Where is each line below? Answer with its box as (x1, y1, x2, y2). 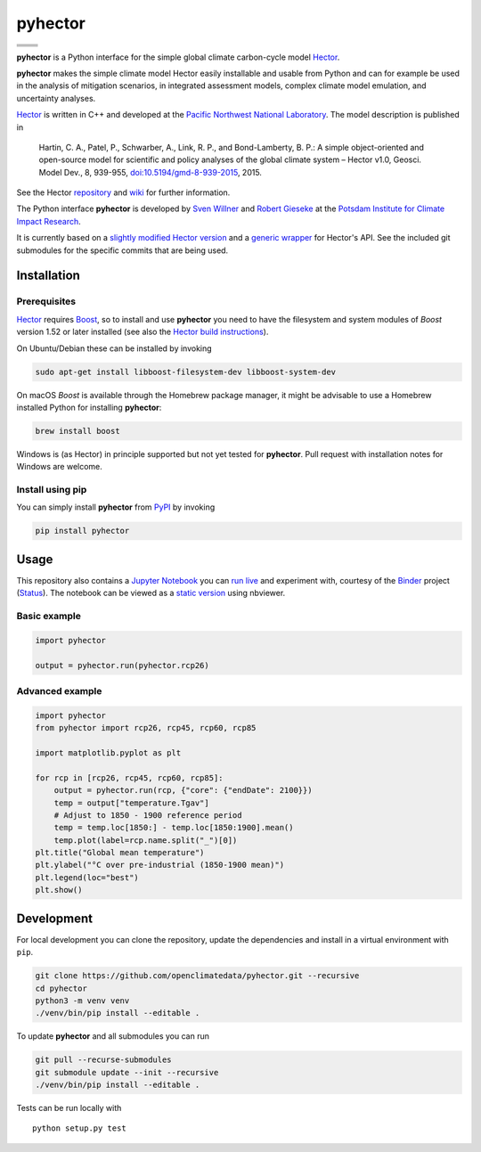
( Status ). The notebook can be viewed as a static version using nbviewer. (16, 588, 286, 599)
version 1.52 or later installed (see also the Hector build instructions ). (16, 326, 269, 338)
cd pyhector (35, 983, 88, 993)
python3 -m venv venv (35, 995, 130, 1006)
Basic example (16, 610, 82, 623)
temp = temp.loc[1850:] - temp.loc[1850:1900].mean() (53, 822, 294, 833)
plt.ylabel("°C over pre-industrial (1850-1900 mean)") (35, 860, 285, 870)
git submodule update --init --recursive (35, 1067, 219, 1077)
